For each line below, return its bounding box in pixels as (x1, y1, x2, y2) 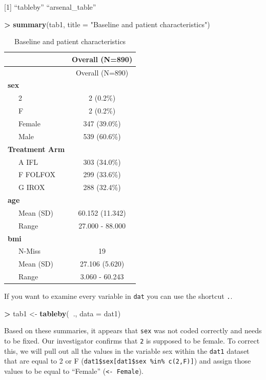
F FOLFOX (18, 169, 55, 180)
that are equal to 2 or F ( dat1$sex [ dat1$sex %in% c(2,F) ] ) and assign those (4, 355, 251, 366)
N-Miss (18, 245, 40, 256)
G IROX (18, 182, 45, 193)
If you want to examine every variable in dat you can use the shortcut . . (4, 291, 233, 301)
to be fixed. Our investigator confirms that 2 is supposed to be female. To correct (4, 335, 260, 346)
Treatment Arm (8, 143, 65, 154)
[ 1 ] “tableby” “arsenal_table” (4, 2, 96, 12)
